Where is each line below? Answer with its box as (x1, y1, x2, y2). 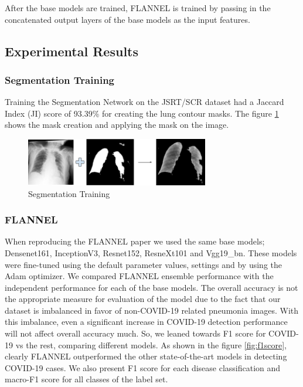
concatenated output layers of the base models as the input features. (5, 13, 250, 25)
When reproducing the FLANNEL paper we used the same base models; (5, 235, 265, 247)
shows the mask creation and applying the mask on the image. (5, 118, 229, 131)
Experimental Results (5, 42, 138, 60)
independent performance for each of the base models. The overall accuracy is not (5, 281, 298, 293)
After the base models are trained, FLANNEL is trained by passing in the (5, 2, 271, 13)
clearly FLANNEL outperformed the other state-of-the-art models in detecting (5, 350, 287, 362)
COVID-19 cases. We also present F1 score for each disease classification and (5, 361, 281, 374)
